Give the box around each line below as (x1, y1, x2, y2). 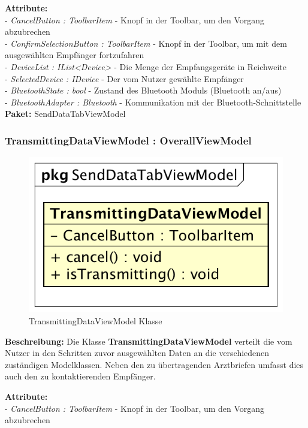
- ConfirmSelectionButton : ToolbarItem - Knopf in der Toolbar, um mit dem (5, 37, 287, 49)
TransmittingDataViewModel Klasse (29, 314, 162, 327)
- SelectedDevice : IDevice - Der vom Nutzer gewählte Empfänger (5, 72, 244, 85)
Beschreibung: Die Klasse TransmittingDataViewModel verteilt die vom (5, 334, 292, 347)
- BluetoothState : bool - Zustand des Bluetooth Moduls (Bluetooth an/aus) (5, 84, 282, 97)
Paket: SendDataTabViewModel (5, 107, 126, 120)
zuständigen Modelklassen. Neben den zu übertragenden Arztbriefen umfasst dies (5, 358, 304, 370)
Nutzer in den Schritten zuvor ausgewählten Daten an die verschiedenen (5, 346, 270, 359)
